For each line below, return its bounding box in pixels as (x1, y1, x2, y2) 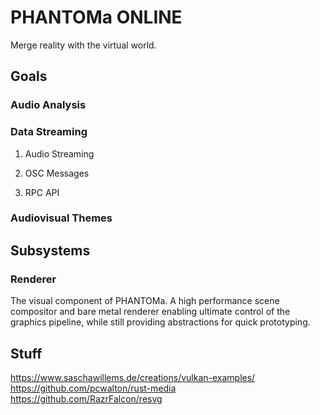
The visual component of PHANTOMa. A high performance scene (10, 295, 280, 307)
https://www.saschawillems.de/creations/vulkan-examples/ (10, 371, 256, 383)
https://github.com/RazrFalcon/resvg (10, 392, 163, 405)
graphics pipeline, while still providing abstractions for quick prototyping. (10, 316, 311, 328)
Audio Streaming (24, 147, 95, 160)
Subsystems (10, 242, 91, 259)
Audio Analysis (10, 98, 87, 112)
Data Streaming (10, 125, 88, 139)
